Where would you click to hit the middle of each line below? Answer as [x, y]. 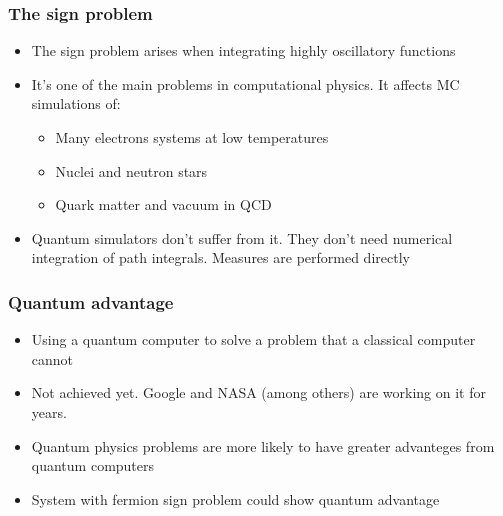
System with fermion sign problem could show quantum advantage [235, 498]
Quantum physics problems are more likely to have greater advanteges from [263, 445]
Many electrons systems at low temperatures [192, 137]
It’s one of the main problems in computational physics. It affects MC [245, 83]
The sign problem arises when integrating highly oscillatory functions [243, 50]
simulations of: [76, 103]
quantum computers [93, 465]
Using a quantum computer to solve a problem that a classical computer [253, 339]
